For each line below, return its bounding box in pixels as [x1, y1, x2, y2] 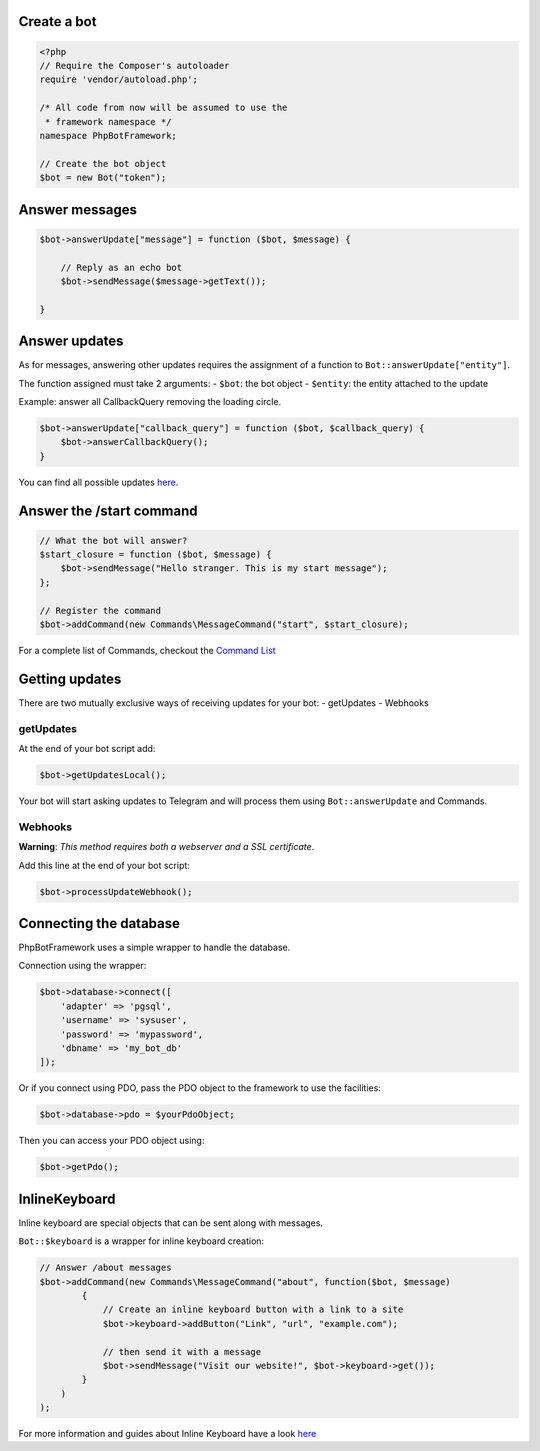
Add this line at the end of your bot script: [18, 859, 190, 871]
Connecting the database [18, 915, 180, 932]
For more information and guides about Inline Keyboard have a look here [18, 1428, 317, 1440]
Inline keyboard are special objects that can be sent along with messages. [18, 1216, 324, 1229]
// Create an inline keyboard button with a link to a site [102, 1304, 404, 1315]
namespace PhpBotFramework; [39, 130, 177, 141]
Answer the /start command [18, 502, 199, 519]
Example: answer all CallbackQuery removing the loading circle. [18, 395, 282, 407]
